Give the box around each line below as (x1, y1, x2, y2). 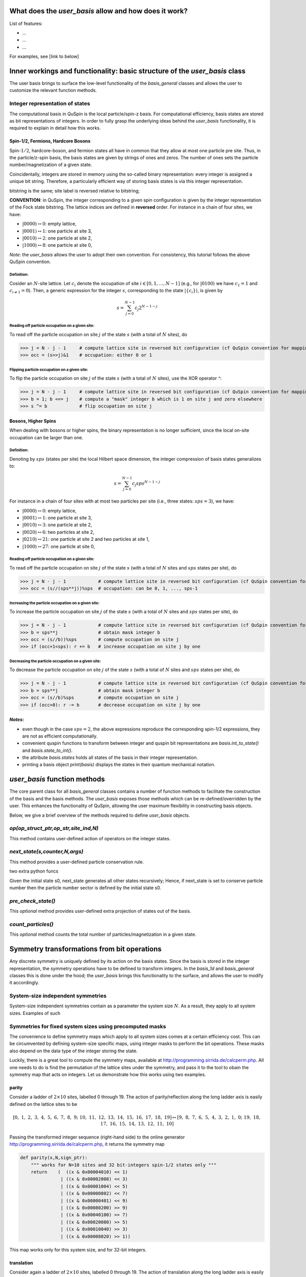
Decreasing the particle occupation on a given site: (9, 658, 101, 664)
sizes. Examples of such (9, 1010, 61, 1016)
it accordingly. (9, 980, 39, 986)
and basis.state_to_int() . (22, 747, 73, 753)
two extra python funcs (9, 868, 59, 874)
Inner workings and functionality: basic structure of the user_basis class (9, 66, 246, 75)
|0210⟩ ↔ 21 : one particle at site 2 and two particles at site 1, (22, 536, 150, 542)
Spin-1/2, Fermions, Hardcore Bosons (9, 138, 91, 144)
